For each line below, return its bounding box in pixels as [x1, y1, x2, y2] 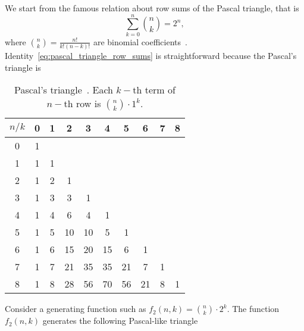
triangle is [5, 61, 41, 73]
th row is [64, 96, 101, 111]
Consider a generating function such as [5, 302, 146, 315]
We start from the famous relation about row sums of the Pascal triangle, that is [5, 2, 299, 14]
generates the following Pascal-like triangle [42, 314, 198, 327]
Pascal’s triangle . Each [14, 83, 114, 97]
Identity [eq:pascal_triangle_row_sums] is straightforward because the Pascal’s [5, 49, 297, 62]
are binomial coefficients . [93, 35, 187, 48]
